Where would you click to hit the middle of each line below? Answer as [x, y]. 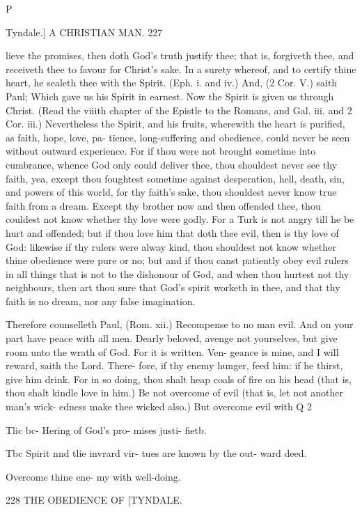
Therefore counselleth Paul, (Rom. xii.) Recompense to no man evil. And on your [180, 324]
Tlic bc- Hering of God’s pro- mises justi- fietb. [106, 429]
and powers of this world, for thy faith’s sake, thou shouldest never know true [171, 192]
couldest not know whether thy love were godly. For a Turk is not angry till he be [180, 219]
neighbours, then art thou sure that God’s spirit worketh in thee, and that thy [173, 287]
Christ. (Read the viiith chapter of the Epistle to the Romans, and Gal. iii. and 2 [179, 110]
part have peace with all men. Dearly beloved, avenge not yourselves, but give [172, 338]
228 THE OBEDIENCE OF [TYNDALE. [94, 500]
